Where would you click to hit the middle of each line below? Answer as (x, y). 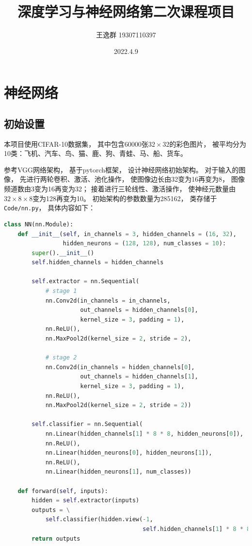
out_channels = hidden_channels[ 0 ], (139, 310)
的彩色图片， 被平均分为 (208, 144)
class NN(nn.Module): (39, 224)
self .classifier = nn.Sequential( (87, 424)
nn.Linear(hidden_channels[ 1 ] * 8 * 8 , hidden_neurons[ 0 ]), (144, 434)
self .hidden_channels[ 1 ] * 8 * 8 (197, 529)
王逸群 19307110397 (126, 35)
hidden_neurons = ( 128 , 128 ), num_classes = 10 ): (144, 244)
